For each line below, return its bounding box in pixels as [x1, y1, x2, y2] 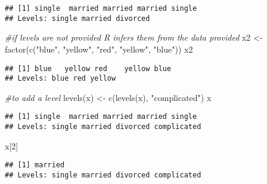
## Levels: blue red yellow [5, 74, 116, 83]
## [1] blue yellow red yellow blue [5, 64, 172, 73]
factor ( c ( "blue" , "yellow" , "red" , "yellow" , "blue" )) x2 [5, 42, 193, 55]
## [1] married [5, 161, 65, 170]
